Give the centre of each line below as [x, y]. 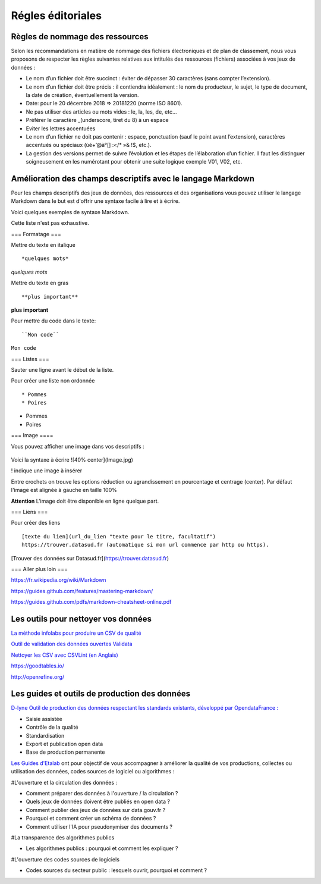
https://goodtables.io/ [38, 666]
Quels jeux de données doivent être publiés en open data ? [98, 802]
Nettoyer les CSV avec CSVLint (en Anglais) [64, 655]
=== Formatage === [36, 234]
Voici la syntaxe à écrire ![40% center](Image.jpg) [72, 460]
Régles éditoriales [56, 15]
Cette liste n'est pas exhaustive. [50, 223]
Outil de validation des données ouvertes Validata [72, 644]
